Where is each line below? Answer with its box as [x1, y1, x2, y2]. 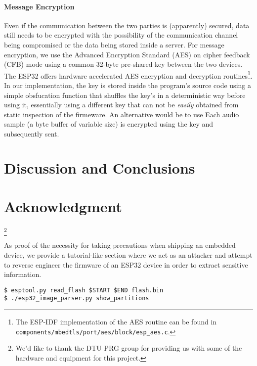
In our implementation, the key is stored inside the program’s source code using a [4, 80, 251, 91]
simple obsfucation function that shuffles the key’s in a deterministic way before [4, 90, 246, 100]
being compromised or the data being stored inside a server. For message [4, 39, 224, 49]
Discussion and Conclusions [4, 157, 195, 178]
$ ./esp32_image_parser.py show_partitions [4, 295, 149, 302]
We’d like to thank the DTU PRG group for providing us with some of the [15, 343, 242, 353]
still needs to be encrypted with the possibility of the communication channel [4, 30, 238, 40]
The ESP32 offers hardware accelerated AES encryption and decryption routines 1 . [4, 69, 253, 81]
